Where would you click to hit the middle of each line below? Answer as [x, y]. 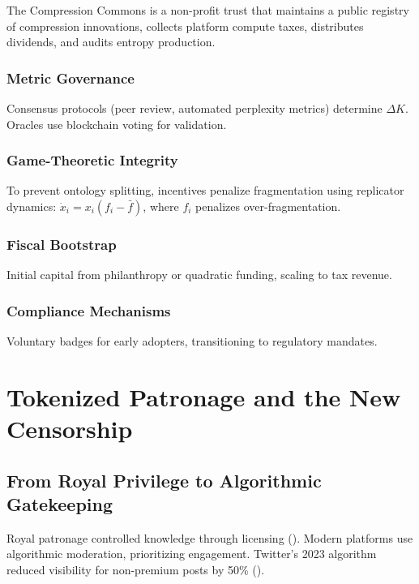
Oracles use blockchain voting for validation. [117, 124]
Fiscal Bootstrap [62, 244]
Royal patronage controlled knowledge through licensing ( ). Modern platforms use [210, 537]
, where [161, 206]
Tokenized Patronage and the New [204, 396]
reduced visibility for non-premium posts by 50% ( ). [136, 569]
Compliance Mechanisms [89, 310]
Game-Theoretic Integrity [92, 160]
